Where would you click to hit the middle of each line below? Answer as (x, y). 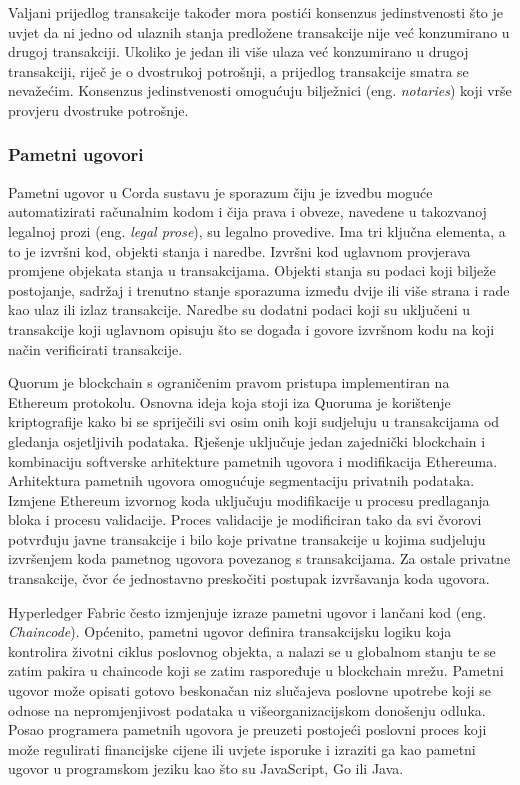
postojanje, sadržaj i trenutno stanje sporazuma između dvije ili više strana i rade (259, 289)
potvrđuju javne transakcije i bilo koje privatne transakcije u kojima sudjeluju (247, 538)
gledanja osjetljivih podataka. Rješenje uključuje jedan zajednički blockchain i (247, 440)
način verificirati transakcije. (95, 348)
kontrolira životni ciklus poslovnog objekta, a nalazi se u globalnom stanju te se (252, 650)
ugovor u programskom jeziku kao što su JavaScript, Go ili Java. (206, 768)
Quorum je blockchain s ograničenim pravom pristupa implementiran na (229, 382)
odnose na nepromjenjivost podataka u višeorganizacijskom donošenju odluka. (247, 709)
